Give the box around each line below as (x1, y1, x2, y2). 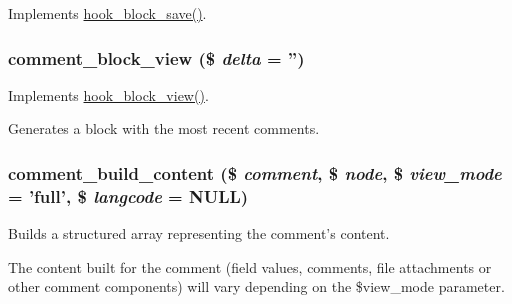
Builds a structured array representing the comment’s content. (8, 223, 390, 244)
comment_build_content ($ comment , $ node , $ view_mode (8, 160, 502, 185)
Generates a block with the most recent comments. (8, 118, 320, 139)
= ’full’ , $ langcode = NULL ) (8, 183, 249, 208)
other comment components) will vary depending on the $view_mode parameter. (8, 276, 505, 297)
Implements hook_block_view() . (8, 84, 209, 105)
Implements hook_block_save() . (8, 3, 207, 23)
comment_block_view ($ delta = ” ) (8, 45, 305, 70)
